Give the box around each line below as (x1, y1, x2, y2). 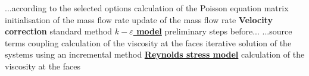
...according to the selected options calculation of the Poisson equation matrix (5, 2, 289, 14)
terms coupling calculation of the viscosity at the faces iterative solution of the (5, 36, 292, 49)
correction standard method (5, 25, 113, 37)
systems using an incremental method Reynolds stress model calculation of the (5, 48, 305, 61)
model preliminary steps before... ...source (136, 25, 292, 37)
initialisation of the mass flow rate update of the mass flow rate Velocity (5, 13, 273, 26)
